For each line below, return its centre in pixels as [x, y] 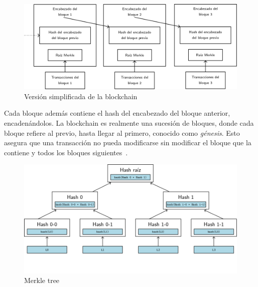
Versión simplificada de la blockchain [81, 96]
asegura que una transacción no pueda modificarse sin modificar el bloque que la [128, 142]
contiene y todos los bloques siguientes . [66, 152]
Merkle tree [42, 280]
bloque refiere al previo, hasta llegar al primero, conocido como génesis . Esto [122, 132]
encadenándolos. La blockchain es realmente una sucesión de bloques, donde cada [129, 123]
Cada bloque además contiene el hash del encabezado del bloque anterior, [117, 113]
